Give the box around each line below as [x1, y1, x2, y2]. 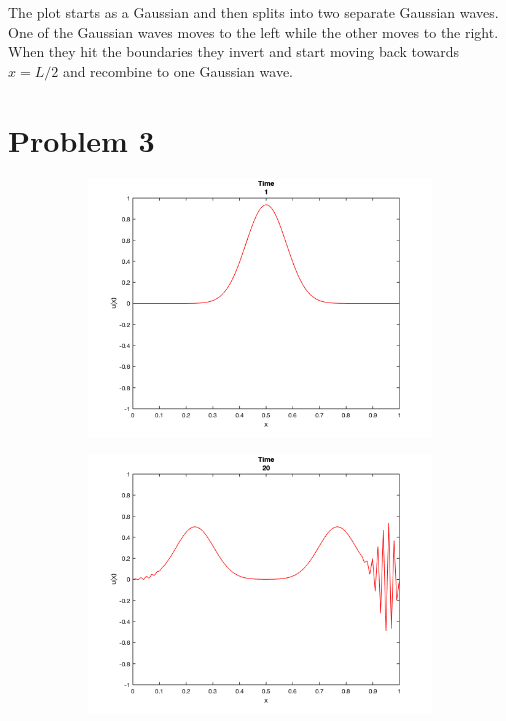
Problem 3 [8, 119, 155, 160]
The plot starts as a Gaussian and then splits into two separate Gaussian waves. [8, 2, 499, 22]
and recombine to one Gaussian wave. [62, 60, 293, 81]
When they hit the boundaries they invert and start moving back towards [8, 41, 460, 62]
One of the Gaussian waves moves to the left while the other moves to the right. [8, 21, 499, 42]
